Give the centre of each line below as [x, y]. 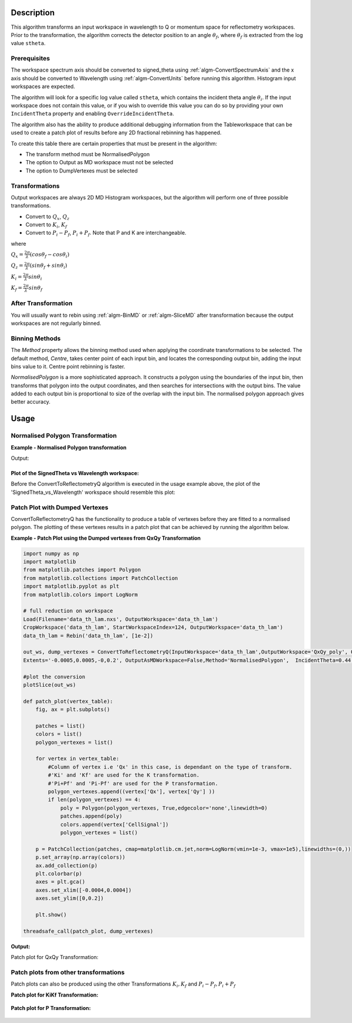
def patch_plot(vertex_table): [68, 701]
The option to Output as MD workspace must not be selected [99, 162]
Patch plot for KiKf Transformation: [55, 995]
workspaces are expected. [43, 87]
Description [33, 13]
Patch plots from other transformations [68, 972]
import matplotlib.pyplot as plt [71, 586]
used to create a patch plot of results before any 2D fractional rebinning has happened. [116, 133]
